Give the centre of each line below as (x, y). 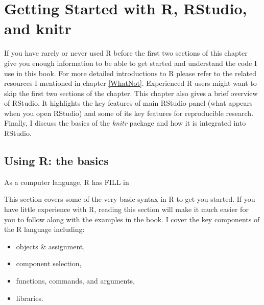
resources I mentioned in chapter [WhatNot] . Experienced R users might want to (130, 83)
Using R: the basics (56, 161)
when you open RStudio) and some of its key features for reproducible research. (129, 113)
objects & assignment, (51, 246)
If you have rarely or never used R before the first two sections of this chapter (126, 53)
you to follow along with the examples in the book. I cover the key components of (132, 219)
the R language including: (44, 229)
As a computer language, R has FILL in (67, 182)
